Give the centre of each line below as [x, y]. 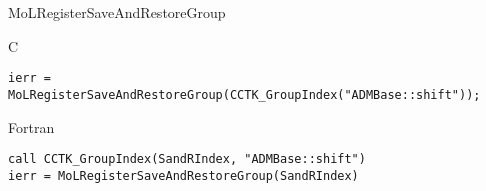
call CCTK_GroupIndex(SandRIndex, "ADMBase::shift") [187, 159]
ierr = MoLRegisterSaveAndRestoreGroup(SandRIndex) [183, 175]
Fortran [31, 126]
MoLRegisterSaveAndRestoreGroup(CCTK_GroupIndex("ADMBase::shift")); [244, 94]
